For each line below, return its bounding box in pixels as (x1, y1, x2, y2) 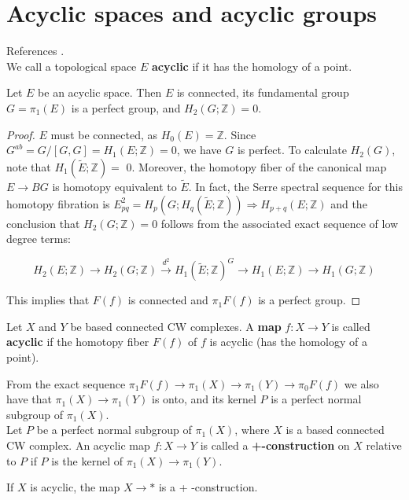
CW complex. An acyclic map (6, 436, 150, 453)
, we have (176, 142, 222, 158)
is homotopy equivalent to (52, 178, 177, 194)
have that (6, 391, 52, 407)
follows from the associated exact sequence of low (160, 215, 399, 231)
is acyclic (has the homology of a (209, 333, 367, 350)
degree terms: (6, 230, 71, 247)
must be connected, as (50, 126, 158, 142)
